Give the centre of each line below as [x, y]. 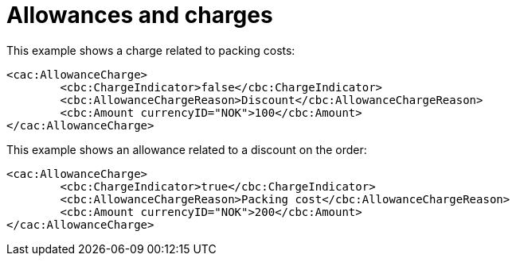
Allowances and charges [140, 15]
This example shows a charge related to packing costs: [151, 50]
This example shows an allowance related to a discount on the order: [187, 149]
